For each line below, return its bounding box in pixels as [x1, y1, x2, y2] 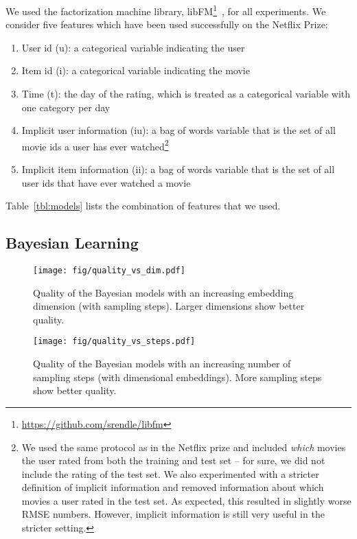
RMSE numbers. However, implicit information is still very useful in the [21, 507, 325, 521]
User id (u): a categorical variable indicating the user [21, 40, 245, 54]
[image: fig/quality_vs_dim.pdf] [33, 266, 185, 276]
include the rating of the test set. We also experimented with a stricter [21, 466, 319, 481]
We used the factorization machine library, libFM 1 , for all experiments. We [5, 2, 326, 18]
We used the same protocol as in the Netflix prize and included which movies [21, 439, 346, 454]
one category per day [21, 100, 111, 114]
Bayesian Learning [5, 232, 139, 253]
